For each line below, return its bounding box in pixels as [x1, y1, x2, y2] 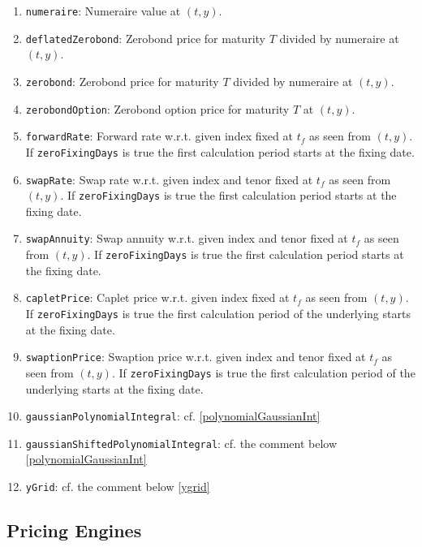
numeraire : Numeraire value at [25, 2, 181, 19]
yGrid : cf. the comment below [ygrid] [25, 478, 210, 495]
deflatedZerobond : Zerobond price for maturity [25, 29, 265, 46]
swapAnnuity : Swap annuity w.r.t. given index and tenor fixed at [25, 230, 348, 247]
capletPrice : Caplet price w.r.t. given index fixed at [25, 289, 290, 306]
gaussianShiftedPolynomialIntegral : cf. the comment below [25, 434, 338, 451]
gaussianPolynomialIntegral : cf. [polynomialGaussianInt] [25, 407, 321, 424]
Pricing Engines [6, 518, 142, 543]
